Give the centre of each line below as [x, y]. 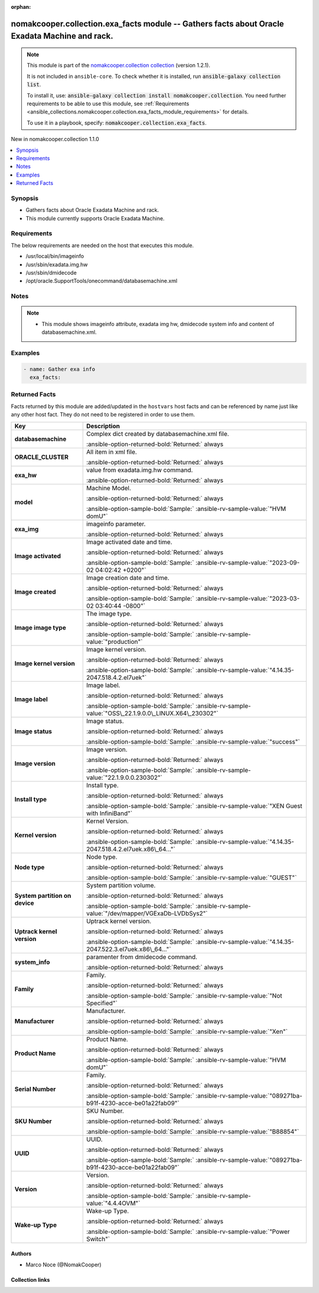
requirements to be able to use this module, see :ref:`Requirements [108, 103]
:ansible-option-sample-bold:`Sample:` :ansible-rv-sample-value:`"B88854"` [193, 1131]
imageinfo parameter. [116, 524]
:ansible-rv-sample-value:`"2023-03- [248, 598]
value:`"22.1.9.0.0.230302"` [124, 777]
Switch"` [98, 1239]
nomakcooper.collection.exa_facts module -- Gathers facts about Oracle [147, 24]
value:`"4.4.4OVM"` [113, 1203]
